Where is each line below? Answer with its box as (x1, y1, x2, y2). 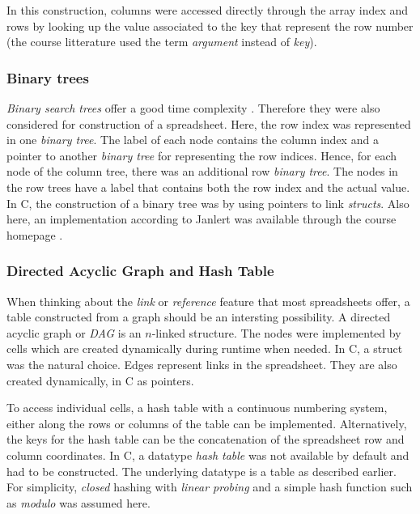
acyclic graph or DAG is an (6, 324, 142, 341)
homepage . (6, 226, 63, 243)
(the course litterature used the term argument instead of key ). (6, 33, 317, 50)
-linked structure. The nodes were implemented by (151, 324, 401, 341)
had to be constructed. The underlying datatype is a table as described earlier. (6, 462, 397, 479)
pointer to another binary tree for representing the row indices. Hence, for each (6, 147, 397, 164)
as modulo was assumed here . (6, 494, 151, 511)
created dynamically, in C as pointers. (6, 372, 194, 389)
